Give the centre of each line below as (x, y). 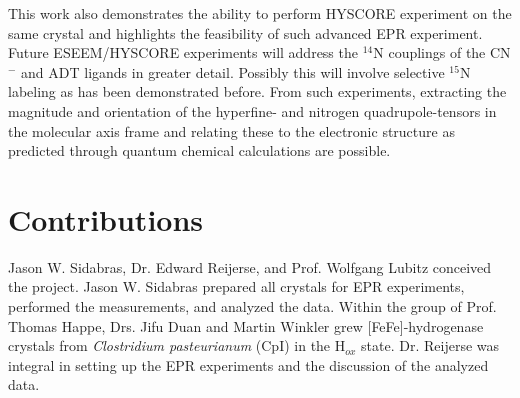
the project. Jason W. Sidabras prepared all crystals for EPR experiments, (236, 286)
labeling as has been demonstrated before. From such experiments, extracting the (257, 91)
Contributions (106, 218)
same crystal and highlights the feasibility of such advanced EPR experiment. (245, 32)
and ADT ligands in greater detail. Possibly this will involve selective (233, 71)
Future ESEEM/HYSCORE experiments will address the (183, 52)
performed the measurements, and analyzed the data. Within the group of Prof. (252, 306)
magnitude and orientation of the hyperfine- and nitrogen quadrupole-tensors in (252, 110)
